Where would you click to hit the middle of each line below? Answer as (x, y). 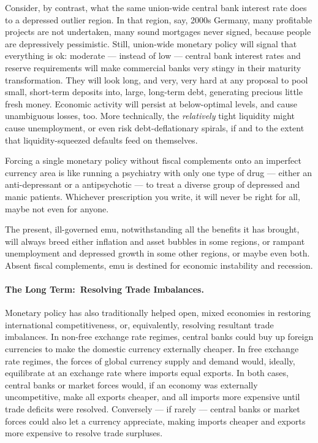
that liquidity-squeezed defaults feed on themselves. (101, 140)
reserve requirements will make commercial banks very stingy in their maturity (153, 67)
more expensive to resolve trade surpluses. (84, 433)
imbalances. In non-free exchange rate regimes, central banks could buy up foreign (159, 337)
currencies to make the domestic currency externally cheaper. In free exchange (152, 349)
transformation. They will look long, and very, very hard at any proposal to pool (157, 79)
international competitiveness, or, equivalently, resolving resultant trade (139, 324)
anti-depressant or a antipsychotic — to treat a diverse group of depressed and (153, 184)
